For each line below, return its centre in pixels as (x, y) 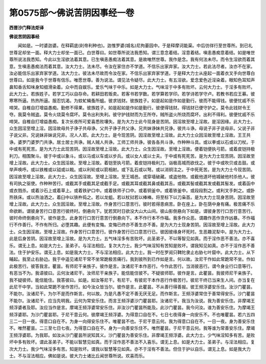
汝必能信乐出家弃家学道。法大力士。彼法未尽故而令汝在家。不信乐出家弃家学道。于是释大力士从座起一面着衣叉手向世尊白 (132, 73)
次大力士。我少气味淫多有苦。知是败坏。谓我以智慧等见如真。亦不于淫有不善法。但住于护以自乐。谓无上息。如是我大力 (130, 349)
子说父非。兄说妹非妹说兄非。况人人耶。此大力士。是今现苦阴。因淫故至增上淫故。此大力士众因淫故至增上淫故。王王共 (130, 135)
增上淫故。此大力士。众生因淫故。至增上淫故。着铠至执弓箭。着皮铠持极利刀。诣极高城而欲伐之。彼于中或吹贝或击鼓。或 (132, 163)
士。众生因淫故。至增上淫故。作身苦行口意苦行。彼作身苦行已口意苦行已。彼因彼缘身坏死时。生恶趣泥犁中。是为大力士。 (132, 232)
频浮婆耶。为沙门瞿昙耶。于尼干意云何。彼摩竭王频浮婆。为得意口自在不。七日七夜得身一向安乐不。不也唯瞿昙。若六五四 (132, 314)
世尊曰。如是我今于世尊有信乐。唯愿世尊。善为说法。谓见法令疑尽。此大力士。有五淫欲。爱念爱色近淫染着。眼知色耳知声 (132, 80)
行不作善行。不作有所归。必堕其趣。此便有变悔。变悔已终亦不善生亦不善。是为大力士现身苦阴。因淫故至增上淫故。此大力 (132, 225)
